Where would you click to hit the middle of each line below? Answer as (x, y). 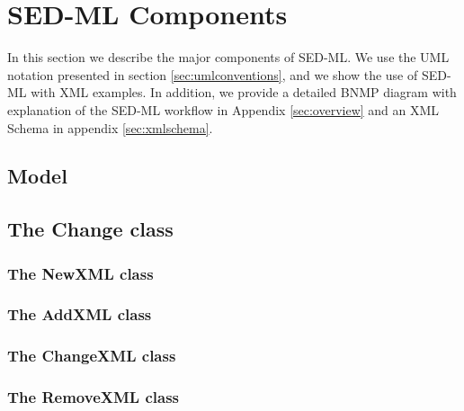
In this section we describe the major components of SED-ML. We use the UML (228, 57)
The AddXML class (80, 314)
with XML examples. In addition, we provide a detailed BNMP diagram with (244, 92)
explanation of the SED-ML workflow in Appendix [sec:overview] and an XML (223, 109)
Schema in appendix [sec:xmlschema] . (110, 127)
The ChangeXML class (92, 356)
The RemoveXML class (93, 397)
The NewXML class (80, 273)
